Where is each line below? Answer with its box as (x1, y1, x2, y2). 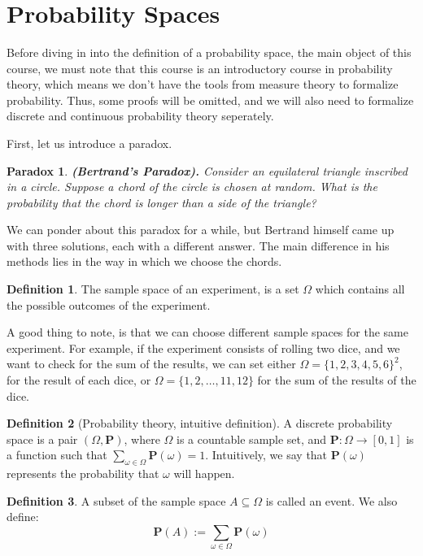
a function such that (7, 446, 107, 463)
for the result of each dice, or (7, 371, 151, 389)
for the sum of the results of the (257, 371, 416, 389)
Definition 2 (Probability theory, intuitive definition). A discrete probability (7, 415, 393, 432)
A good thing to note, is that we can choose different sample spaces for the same (7, 324, 408, 341)
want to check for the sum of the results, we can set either (7, 355, 296, 372)
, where (124, 430, 160, 447)
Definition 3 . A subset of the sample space (7, 492, 226, 509)
